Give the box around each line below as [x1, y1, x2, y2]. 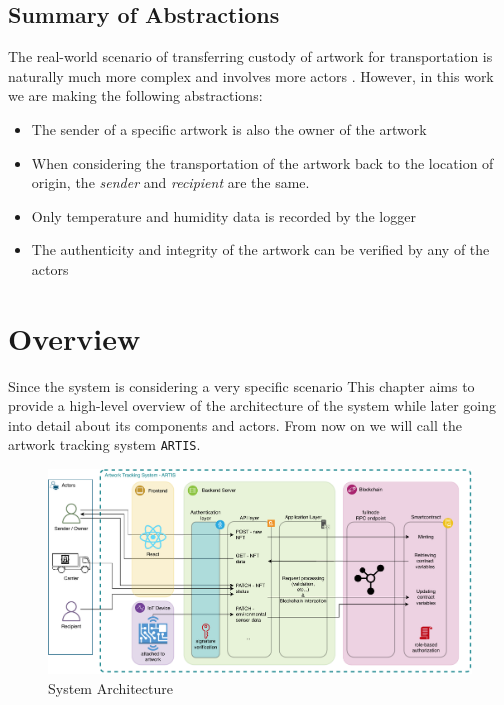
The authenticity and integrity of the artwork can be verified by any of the [31, 239, 490, 260]
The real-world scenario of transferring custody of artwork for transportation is [8, 46, 493, 67]
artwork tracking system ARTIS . [8, 434, 201, 455]
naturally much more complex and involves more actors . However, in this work [8, 65, 494, 86]
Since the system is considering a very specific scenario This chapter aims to [8, 375, 475, 396]
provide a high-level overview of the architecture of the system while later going [8, 395, 496, 416]
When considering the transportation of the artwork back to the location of [31, 152, 494, 173]
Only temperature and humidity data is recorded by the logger [31, 205, 416, 226]
